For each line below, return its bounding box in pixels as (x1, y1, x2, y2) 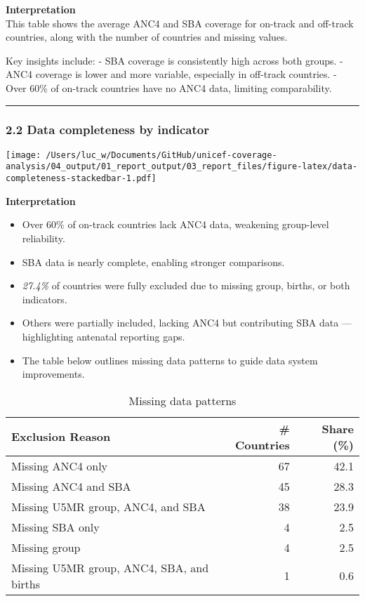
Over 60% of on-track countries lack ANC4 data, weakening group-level (22, 217, 329, 232)
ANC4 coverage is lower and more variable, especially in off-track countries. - (6, 67, 337, 81)
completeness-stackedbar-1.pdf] (6, 173, 157, 184)
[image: (6, 150, 41, 160)
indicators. (22, 291, 67, 306)
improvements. (22, 366, 85, 381)
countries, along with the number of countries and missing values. (6, 29, 288, 44)
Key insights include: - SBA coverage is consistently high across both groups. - (6, 53, 343, 67)
